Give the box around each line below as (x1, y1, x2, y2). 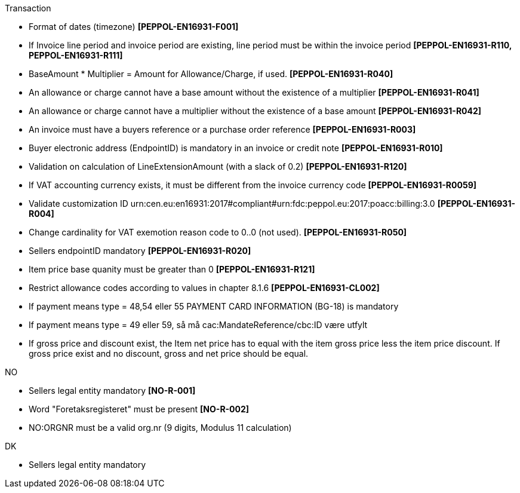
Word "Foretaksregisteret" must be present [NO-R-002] (29, 404, 250, 414)
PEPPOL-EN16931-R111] (29, 50, 123, 60)
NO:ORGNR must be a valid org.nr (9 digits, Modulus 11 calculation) (29, 422, 292, 433)
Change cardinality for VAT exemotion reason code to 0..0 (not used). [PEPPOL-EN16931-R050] (29, 227, 407, 237)
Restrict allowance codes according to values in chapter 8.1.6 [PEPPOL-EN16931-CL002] (29, 283, 380, 293)
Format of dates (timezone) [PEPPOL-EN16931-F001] (29, 22, 239, 32)
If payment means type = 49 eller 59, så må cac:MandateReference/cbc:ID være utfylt (29, 320, 368, 330)
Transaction (5, 3, 51, 13)
